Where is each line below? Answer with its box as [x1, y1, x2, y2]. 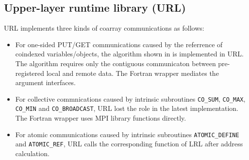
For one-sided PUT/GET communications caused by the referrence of [15, 39, 223, 49]
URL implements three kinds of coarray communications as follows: [4, 23, 204, 33]
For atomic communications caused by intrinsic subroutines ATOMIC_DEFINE [15, 129, 239, 139]
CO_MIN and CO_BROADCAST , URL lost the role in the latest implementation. [15, 103, 239, 113]
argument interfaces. [15, 77, 76, 88]
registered [15, 68, 45, 78]
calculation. [15, 148, 50, 158]
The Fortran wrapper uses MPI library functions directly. [15, 113, 186, 123]
